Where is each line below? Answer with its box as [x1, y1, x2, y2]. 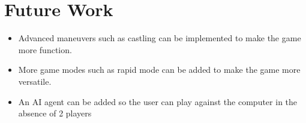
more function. [18, 43, 72, 56]
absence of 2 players [18, 107, 92, 119]
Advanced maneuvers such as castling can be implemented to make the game [18, 32, 301, 44]
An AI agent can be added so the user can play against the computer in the [18, 95, 298, 107]
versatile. [18, 75, 52, 87]
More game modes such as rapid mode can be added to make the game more [18, 63, 301, 76]
